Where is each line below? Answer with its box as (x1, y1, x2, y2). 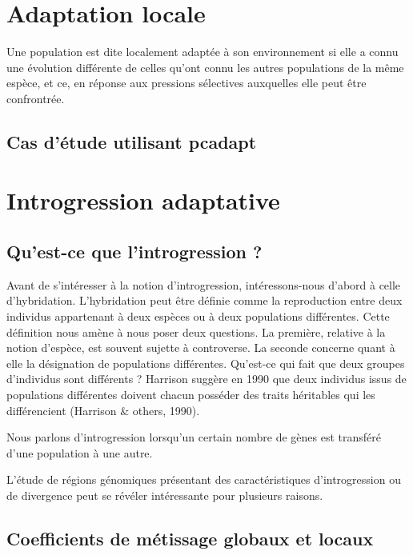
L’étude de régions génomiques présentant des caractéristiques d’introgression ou (6, 471, 401, 488)
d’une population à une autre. (6, 444, 153, 461)
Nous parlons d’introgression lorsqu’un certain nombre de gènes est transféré (6, 429, 381, 445)
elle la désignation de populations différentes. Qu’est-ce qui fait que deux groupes (6, 354, 405, 371)
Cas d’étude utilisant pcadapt (6, 129, 257, 154)
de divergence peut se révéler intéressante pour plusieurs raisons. (6, 486, 323, 503)
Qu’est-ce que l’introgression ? (6, 239, 263, 264)
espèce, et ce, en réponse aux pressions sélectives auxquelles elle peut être (6, 74, 367, 91)
